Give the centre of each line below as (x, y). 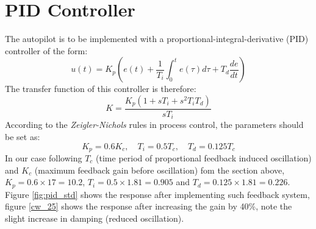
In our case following (44, 158)
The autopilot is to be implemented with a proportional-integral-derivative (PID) (157, 39)
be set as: (23, 136)
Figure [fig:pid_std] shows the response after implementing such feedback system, (157, 194)
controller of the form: (46, 50)
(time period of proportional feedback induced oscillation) (204, 158)
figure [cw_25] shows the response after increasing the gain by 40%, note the (149, 206)
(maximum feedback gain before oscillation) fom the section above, (160, 170)
